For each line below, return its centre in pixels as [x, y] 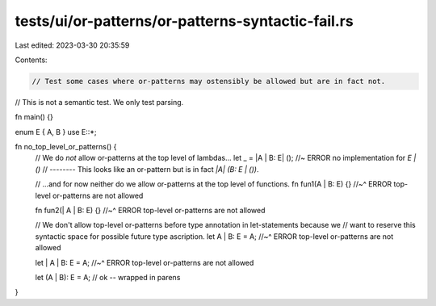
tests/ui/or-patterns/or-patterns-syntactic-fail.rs [184, 21]
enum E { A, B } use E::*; [56, 132]
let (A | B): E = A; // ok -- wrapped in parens [108, 277]
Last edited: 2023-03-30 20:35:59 [72, 45]
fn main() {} [34, 117]
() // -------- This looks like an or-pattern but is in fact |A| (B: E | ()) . [147, 169]
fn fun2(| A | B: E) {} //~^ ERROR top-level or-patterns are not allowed [150, 211]
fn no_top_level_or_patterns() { [66, 147]
